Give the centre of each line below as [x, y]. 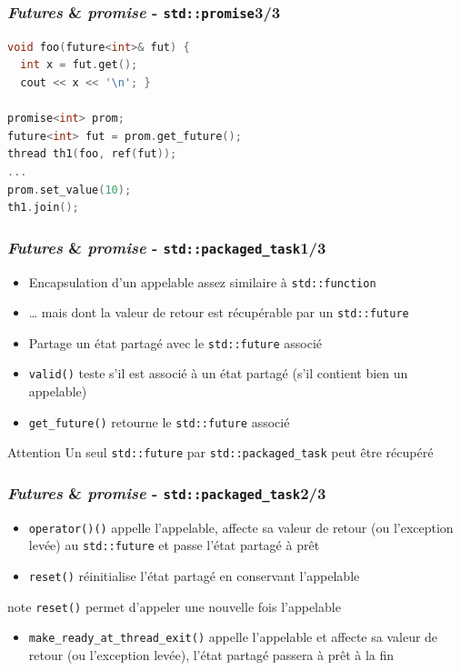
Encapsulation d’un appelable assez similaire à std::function [202, 281]
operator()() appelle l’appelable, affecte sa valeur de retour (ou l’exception [241, 527]
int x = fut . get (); [79, 65]
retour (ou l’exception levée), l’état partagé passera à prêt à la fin [211, 655]
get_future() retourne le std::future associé [159, 421]
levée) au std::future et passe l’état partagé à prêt [174, 545]
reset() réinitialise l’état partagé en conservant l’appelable [194, 576]
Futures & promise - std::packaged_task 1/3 [167, 247]
